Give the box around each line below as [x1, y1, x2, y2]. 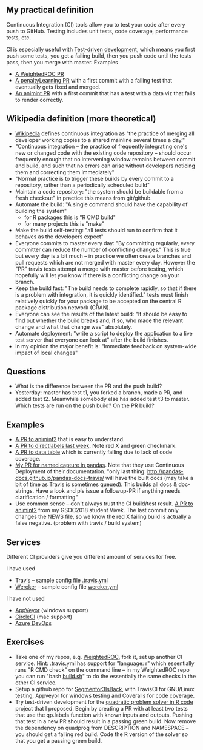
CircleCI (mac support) [15, 613, 73, 621]
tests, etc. [6, 33, 32, 41]
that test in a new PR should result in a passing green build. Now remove [15, 717, 196, 725]
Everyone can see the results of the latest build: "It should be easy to [15, 310, 188, 317]
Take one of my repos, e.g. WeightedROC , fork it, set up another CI [15, 653, 182, 660]
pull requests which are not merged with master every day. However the [15, 258, 195, 266]
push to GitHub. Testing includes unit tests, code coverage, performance [6, 27, 188, 35]
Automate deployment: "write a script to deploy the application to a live [15, 329, 193, 337]
